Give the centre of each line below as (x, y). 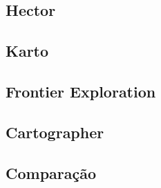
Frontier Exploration (81, 91)
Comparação (51, 172)
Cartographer (55, 132)
